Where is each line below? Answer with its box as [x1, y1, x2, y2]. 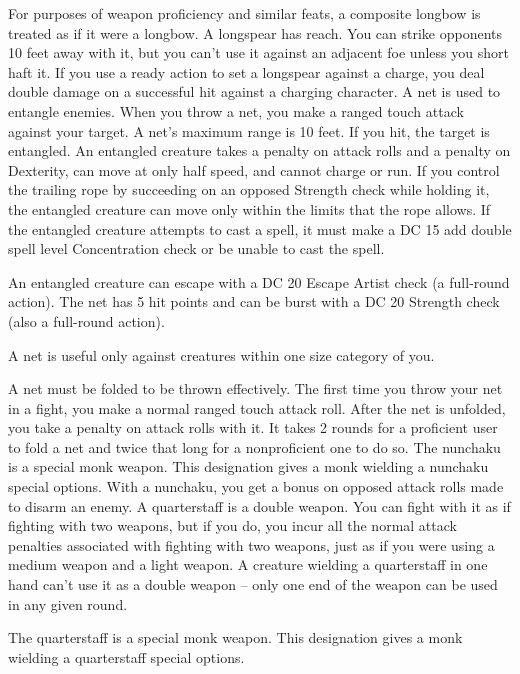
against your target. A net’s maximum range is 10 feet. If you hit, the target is [8, 120, 490, 141]
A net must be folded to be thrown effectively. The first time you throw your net [8, 378, 503, 399]
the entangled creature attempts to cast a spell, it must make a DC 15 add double [8, 218, 512, 239]
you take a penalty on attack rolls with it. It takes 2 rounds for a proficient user [8, 417, 498, 438]
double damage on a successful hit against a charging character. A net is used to [8, 81, 501, 102]
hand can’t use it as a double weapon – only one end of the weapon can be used [8, 574, 498, 595]
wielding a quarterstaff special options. [8, 646, 245, 667]
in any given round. [8, 593, 128, 614]
